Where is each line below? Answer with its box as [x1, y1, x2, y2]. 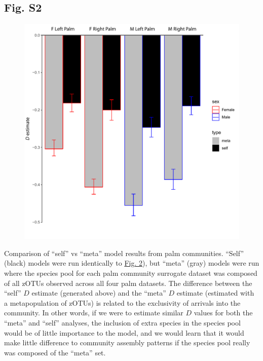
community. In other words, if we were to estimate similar [4, 307, 183, 318]
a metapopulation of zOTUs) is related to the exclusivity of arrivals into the [4, 297, 241, 308]
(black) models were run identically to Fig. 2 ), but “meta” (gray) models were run [4, 258, 259, 268]
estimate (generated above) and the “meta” [31, 287, 166, 298]
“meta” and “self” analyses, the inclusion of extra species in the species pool [4, 317, 241, 328]
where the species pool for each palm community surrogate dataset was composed [4, 267, 257, 278]
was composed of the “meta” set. [4, 347, 106, 357]
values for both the [194, 307, 253, 318]
